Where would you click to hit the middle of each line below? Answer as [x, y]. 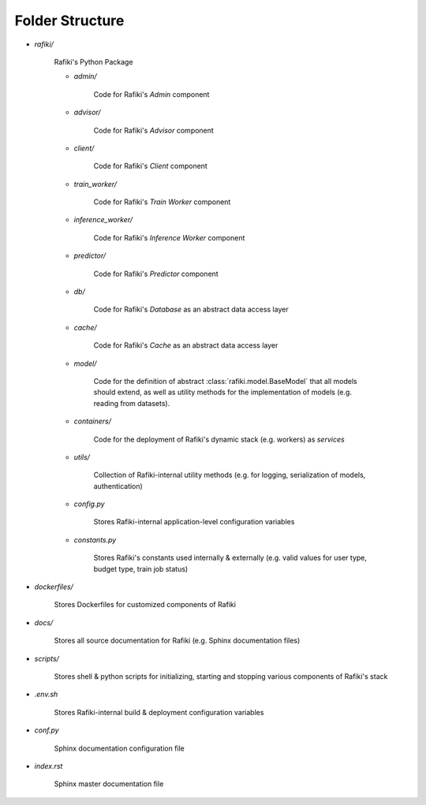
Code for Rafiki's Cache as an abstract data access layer [186, 345]
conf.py [47, 730]
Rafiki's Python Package [93, 61]
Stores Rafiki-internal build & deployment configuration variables [159, 712]
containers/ [93, 421]
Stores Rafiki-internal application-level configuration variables [194, 522]
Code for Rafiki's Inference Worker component [169, 237]
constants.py [95, 539]
